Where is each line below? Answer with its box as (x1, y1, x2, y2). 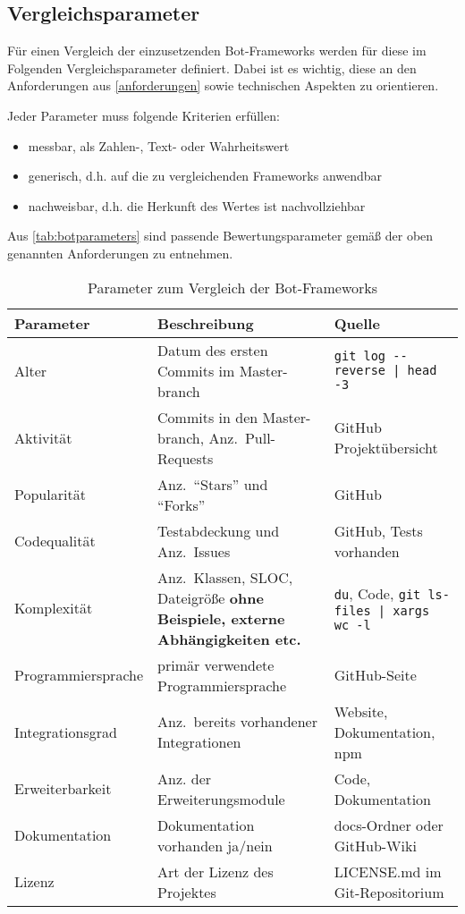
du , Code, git (334, 583, 421, 605)
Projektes (157, 881, 216, 902)
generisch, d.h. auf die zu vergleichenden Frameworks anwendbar (28, 166, 383, 185)
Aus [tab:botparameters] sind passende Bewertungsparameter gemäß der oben (7, 226, 434, 245)
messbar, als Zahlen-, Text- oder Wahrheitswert (28, 136, 290, 155)
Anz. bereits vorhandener (157, 711, 317, 732)
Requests (157, 447, 214, 469)
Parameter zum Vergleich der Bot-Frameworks (87, 276, 378, 298)
